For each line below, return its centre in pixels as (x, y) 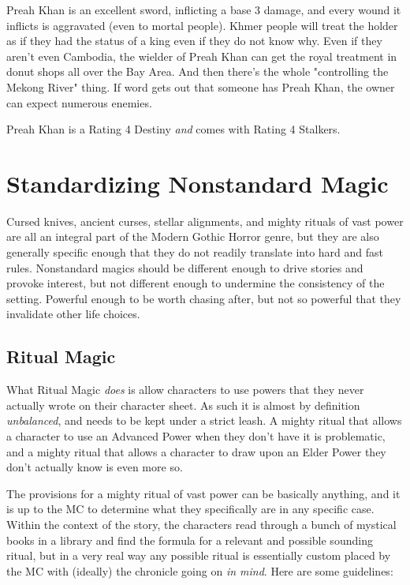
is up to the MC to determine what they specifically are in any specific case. (190, 509)
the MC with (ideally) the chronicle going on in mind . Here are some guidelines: (200, 570)
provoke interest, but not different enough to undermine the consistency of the (196, 283)
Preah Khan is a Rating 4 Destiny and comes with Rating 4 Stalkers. (173, 129)
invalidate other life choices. (73, 314)
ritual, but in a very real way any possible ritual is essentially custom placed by (199, 555)
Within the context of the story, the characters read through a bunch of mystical (201, 524)
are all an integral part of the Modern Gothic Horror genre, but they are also (193, 236)
